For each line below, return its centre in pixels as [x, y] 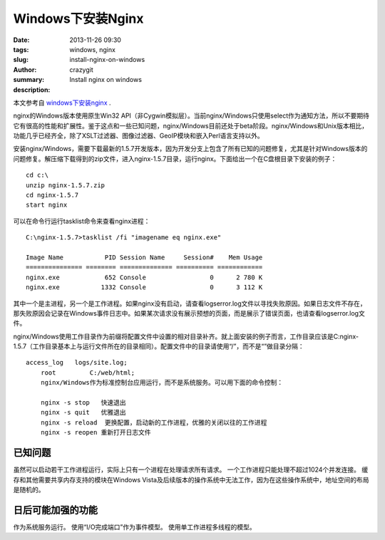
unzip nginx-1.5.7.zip [66, 185]
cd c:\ [37, 175]
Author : [25, 69]
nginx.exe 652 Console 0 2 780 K [144, 277]
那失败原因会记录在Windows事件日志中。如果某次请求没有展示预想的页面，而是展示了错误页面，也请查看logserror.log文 [189, 313]
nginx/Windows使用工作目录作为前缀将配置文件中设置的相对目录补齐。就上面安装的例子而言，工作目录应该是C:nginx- [186, 336]
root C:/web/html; [88, 373]
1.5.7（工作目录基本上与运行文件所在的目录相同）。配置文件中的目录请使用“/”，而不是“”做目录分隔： [159, 346]
